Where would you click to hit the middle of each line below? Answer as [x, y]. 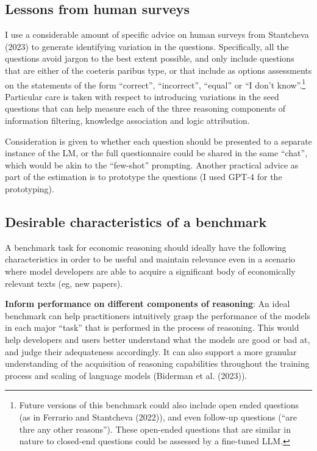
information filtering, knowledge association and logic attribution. [127, 121]
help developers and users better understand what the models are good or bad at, [158, 339]
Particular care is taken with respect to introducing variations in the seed [142, 96]
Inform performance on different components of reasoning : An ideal [148, 304]
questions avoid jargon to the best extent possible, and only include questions [150, 58]
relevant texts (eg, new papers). [64, 283]
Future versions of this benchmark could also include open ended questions [159, 405]
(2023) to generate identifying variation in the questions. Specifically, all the [147, 46]
